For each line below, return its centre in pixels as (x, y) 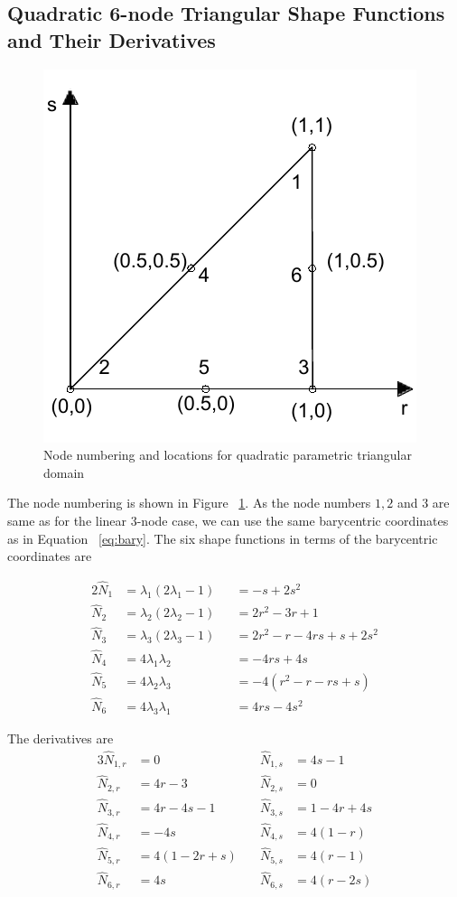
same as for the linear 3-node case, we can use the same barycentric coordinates (228, 520)
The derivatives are (61, 738)
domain (64, 472)
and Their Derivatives (112, 39)
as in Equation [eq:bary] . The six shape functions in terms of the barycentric (223, 538)
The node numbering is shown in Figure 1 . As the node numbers (189, 503)
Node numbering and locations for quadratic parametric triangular (228, 455)
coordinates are (50, 556)
